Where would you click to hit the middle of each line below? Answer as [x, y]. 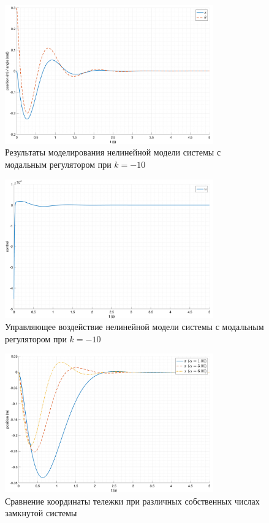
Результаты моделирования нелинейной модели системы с [113, 152]
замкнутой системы [41, 513]
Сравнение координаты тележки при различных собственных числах [132, 501]
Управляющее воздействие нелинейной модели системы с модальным [134, 327]
